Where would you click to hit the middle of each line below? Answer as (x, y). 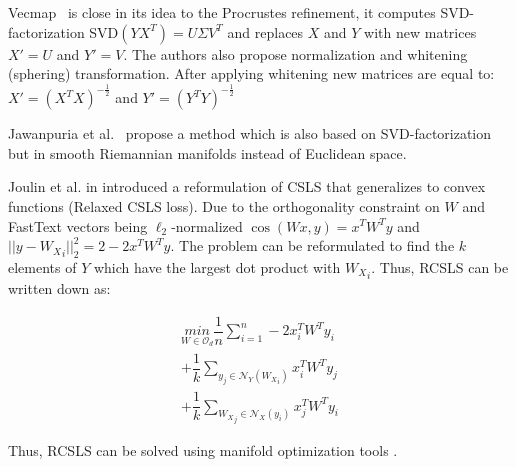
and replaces (265, 31)
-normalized (207, 225)
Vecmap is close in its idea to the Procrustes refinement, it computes (222, 12)
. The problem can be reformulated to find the (312, 245)
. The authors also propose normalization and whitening (295, 53)
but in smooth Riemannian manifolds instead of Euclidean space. (207, 152)
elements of (42, 266)
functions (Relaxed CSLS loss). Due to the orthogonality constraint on (224, 205)
